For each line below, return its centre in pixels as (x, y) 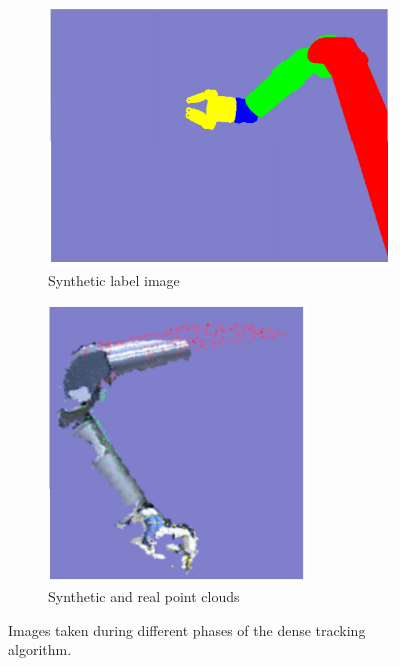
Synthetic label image (114, 280)
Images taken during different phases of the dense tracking (187, 629)
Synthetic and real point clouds (144, 596)
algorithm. (40, 649)
